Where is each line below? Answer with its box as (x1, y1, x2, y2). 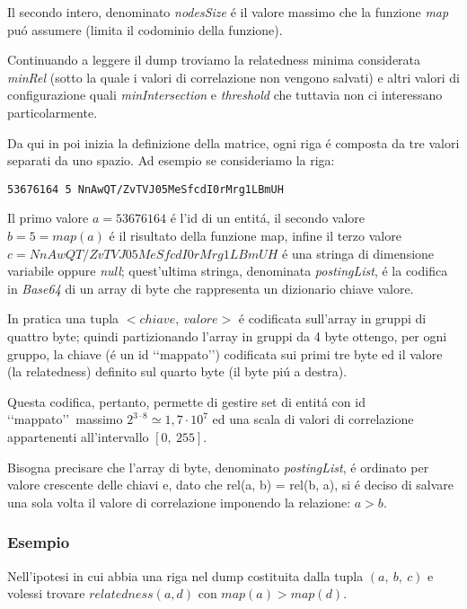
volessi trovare (7, 584, 85, 603)
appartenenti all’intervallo (7, 427, 149, 446)
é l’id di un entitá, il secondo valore (170, 208, 366, 227)
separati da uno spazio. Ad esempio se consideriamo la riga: (7, 151, 335, 170)
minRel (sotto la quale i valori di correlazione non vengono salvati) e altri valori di (7, 67, 460, 86)
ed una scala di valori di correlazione (212, 410, 414, 428)
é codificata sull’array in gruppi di (238, 309, 427, 328)
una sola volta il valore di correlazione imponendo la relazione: (7, 492, 351, 511)
